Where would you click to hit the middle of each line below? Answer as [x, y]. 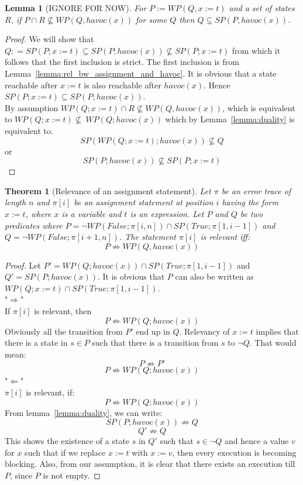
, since [21, 475]
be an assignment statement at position [144, 202]
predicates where [34, 225]
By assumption [32, 107]
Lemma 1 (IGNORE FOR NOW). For [76, 8]
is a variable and [92, 213]
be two [252, 213]
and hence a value [257, 441]
